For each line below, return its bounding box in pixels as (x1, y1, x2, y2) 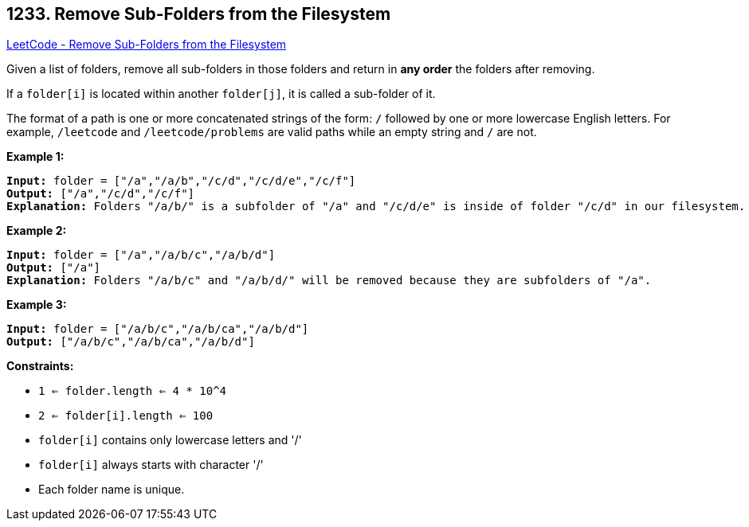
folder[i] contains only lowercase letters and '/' (38, 433, 302, 447)
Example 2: (6, 224, 67, 238)
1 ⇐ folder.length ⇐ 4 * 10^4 (38, 385, 227, 398)
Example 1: (6, 150, 65, 164)
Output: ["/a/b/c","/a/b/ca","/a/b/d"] (6, 335, 255, 349)
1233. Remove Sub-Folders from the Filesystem (6, 4, 391, 24)
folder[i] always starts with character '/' (38, 458, 264, 472)
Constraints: (6, 359, 74, 373)
